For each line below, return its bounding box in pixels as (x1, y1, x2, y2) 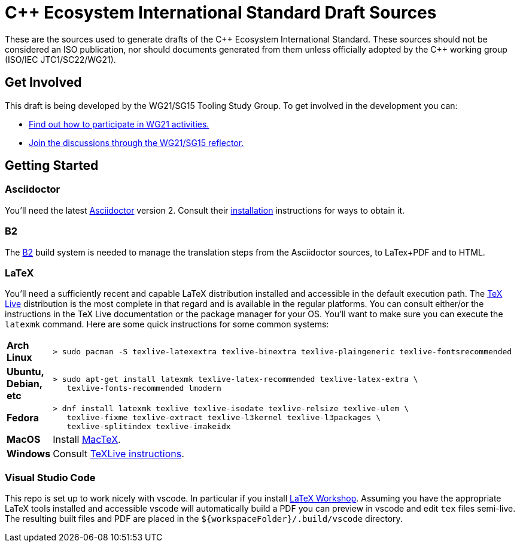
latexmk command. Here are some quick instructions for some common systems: (5, 319, 329, 330)
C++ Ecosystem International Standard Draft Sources (5, 2, 437, 23)
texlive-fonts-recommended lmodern (66, 384, 221, 393)
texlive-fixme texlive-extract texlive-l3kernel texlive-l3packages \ (66, 413, 381, 423)
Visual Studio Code (5, 471, 96, 484)
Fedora (7, 411, 39, 424)
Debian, (7, 378, 42, 390)
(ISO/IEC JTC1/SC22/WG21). (5, 54, 116, 65)
